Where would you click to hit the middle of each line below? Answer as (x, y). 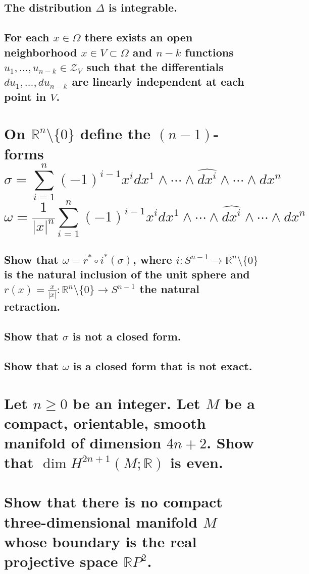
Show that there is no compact (113, 502)
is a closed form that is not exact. (163, 365)
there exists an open (139, 37)
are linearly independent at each (158, 81)
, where (152, 259)
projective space (61, 561)
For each (27, 37)
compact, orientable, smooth (105, 422)
